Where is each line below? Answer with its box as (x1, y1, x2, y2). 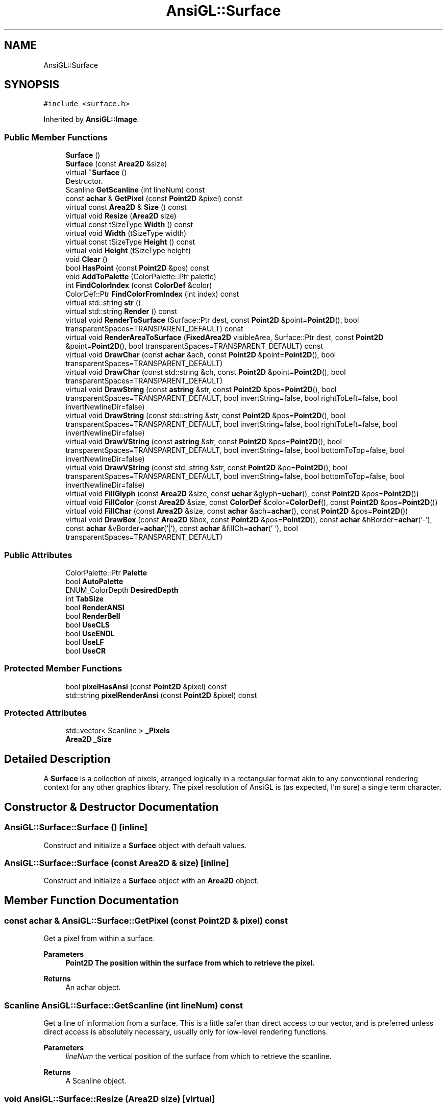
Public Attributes (4, 549, 72, 560)
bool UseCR (65, 646, 106, 655)
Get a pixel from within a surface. (43, 934, 155, 943)
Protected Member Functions (4, 663, 122, 674)
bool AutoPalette (65, 576, 123, 586)
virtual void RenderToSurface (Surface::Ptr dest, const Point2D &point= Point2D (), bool (65, 316, 359, 325)
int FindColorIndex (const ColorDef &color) (65, 281, 212, 290)
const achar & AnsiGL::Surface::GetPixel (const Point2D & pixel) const (4, 916, 288, 926)
